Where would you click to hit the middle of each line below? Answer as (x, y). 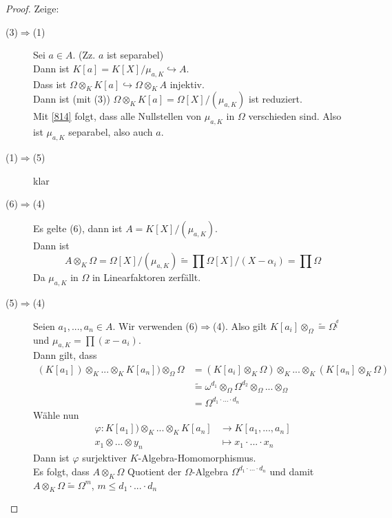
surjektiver (104, 458)
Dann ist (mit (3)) (72, 99)
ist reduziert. (275, 99)
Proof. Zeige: (32, 8)
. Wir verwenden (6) (155, 325)
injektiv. (187, 84)
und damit (292, 471)
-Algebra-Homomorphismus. (197, 458)
